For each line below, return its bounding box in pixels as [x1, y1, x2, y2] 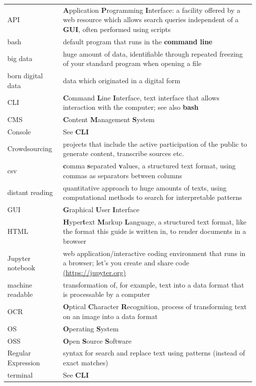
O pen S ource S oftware [63, 335, 131, 346]
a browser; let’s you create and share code [63, 257, 190, 268]
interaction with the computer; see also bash [63, 102, 199, 112]
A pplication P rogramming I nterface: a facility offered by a [63, 4, 240, 15]
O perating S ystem [63, 323, 119, 333]
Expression [7, 357, 40, 367]
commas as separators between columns [63, 170, 182, 180]
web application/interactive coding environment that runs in [63, 248, 246, 258]
